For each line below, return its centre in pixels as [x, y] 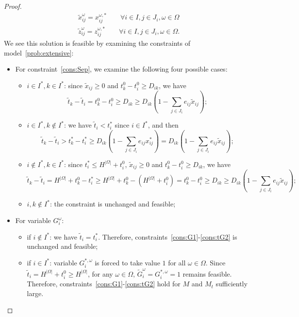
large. [35, 293]
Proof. [13, 6]
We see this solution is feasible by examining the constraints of [97, 43]
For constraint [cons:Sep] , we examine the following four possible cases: [121, 69]
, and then [163, 125]
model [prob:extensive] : [39, 52]
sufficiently [232, 284]
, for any [100, 273]
